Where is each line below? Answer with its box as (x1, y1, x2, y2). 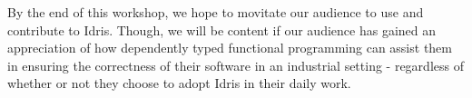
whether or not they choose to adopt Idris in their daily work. (7, 73, 351, 93)
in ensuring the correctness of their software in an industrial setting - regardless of (7, 55, 464, 74)
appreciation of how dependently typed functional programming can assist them (7, 38, 452, 57)
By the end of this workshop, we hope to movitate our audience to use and (7, 3, 424, 21)
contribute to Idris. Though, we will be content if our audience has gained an (7, 20, 437, 39)
